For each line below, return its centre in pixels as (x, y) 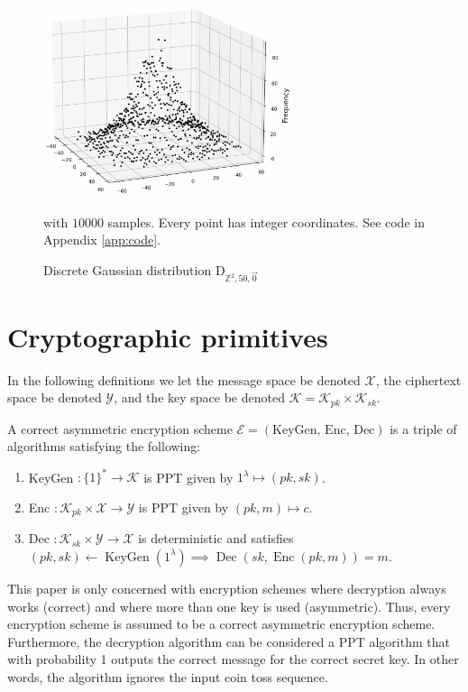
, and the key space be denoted (199, 397)
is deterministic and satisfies (216, 538)
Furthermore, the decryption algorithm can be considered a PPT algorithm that (229, 641)
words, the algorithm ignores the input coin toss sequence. (168, 676)
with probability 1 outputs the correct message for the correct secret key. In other (233, 659)
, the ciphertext (418, 379)
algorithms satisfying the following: (104, 446)
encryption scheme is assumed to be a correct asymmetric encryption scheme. (221, 624)
